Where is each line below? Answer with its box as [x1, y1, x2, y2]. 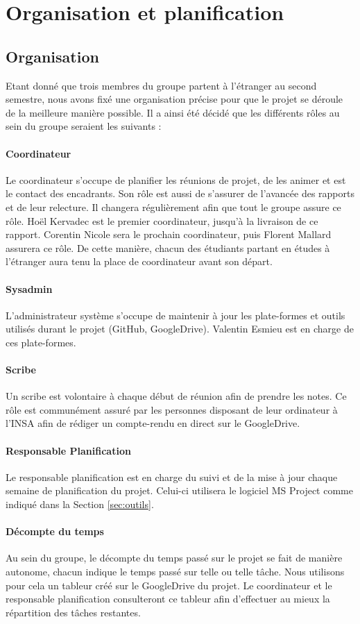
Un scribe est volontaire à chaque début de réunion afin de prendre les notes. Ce [6, 389, 347, 403]
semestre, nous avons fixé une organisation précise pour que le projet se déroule [6, 92, 343, 106]
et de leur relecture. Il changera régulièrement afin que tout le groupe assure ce [6, 199, 341, 214]
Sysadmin [6, 281, 53, 296]
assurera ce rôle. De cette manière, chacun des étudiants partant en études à [6, 240, 330, 255]
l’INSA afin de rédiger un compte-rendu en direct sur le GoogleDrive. [6, 416, 300, 430]
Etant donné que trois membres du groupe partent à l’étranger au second [6, 78, 317, 92]
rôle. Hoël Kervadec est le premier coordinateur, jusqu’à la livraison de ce [6, 213, 318, 228]
